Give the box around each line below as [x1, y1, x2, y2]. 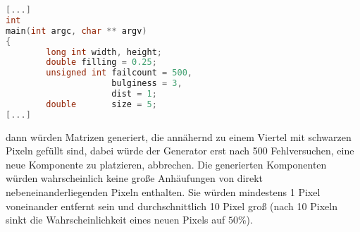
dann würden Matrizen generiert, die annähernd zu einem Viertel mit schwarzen [6, 129, 352, 144]
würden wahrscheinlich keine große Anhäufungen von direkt [6, 171, 263, 185]
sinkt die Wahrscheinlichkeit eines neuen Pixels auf [6, 212, 225, 227]
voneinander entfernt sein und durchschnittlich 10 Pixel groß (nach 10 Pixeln [6, 198, 337, 213]
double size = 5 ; [46, 99, 157, 109]
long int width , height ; [46, 47, 162, 57]
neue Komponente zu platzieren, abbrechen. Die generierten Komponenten [6, 157, 327, 171]
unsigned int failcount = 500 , [46, 68, 192, 78]
